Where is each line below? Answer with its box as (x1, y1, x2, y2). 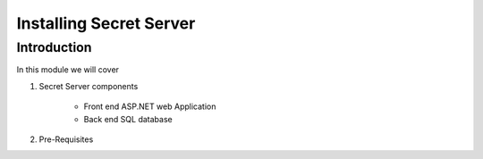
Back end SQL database (83, 113, 174, 124)
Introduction (16, 39, 92, 55)
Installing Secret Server (16, 13, 196, 33)
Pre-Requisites (38, 134, 94, 145)
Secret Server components (38, 80, 139, 91)
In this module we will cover (16, 64, 120, 75)
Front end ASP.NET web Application (83, 101, 216, 112)
